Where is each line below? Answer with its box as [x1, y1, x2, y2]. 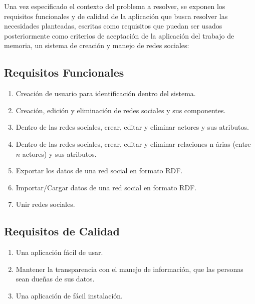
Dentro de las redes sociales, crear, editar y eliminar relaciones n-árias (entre [16, 138, 251, 149]
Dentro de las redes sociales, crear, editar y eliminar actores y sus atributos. [16, 122, 249, 132]
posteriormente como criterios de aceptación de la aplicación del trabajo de [4, 30, 234, 41]
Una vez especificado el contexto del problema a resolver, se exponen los [4, 1, 225, 11]
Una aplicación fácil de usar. [16, 247, 103, 257]
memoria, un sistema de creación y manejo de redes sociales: [4, 40, 189, 51]
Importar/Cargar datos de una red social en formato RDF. [16, 182, 197, 192]
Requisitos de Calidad [4, 223, 120, 239]
